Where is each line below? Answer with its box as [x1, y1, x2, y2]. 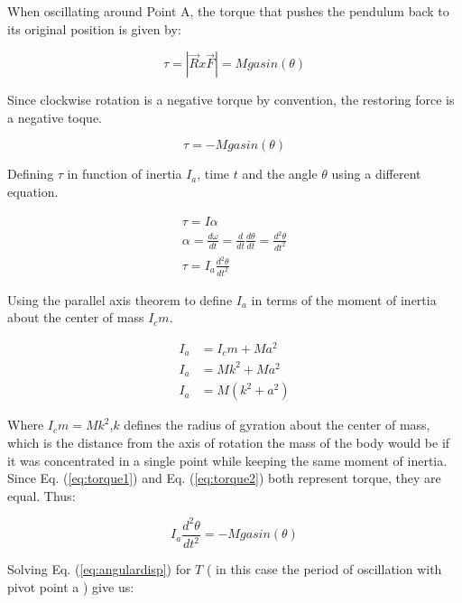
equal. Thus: [7, 486, 76, 505]
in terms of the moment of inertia [251, 290, 437, 309]
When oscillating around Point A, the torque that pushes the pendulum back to [7, 2, 449, 20]
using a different [331, 164, 421, 183]
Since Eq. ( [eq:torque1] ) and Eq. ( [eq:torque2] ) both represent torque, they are [7, 468, 441, 487]
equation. [7, 181, 59, 200]
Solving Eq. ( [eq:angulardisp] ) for [7, 560, 191, 579]
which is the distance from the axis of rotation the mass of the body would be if [7, 432, 450, 451]
